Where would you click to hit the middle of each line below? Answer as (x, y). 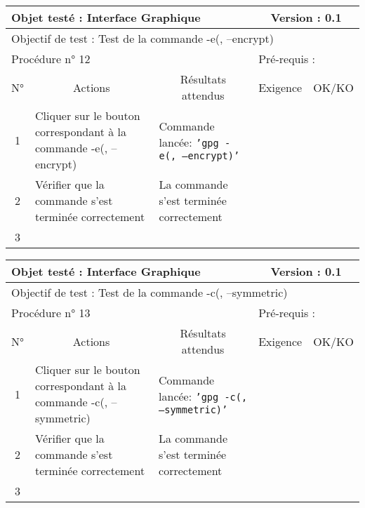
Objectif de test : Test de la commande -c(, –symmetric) (150, 292)
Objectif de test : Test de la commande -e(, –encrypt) (142, 38)
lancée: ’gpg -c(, (203, 396)
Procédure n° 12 (51, 59)
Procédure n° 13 (51, 313)
